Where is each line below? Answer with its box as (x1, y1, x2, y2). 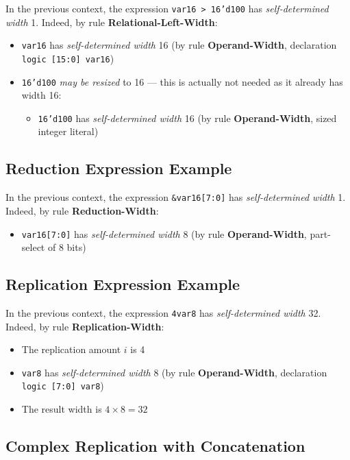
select (21, 240, 45, 254)
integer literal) (38, 124, 99, 138)
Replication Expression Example (5, 274, 240, 295)
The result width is (21, 402, 102, 416)
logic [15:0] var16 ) (21, 51, 114, 65)
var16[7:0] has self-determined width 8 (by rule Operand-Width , (21, 226, 307, 241)
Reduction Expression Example (5, 158, 232, 179)
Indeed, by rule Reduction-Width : (5, 203, 159, 217)
